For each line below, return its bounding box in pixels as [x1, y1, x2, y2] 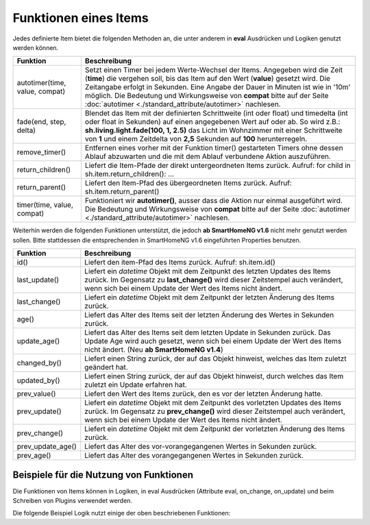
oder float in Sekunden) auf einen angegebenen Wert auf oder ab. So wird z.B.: [84, 117, 341, 127]
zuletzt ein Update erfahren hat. [84, 380, 188, 390]
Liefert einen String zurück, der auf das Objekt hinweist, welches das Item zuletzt [84, 354, 347, 363]
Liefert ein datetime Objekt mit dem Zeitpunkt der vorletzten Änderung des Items [84, 424, 345, 434]
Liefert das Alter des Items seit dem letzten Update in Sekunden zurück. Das [84, 328, 332, 337]
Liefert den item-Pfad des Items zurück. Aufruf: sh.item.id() [84, 258, 275, 267]
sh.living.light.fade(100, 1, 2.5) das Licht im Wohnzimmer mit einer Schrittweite [84, 125, 343, 135]
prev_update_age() [16, 442, 77, 452]
